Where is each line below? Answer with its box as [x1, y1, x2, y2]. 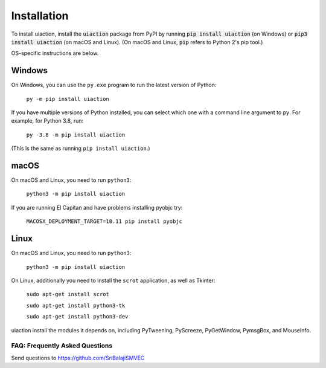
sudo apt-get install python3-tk [26, 302, 126, 309]
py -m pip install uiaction [26, 95, 110, 102]
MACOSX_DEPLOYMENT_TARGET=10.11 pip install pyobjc [26, 218, 183, 225]
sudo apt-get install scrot [26, 291, 110, 298]
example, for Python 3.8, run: [11, 117, 84, 124]
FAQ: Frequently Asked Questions [11, 341, 113, 350]
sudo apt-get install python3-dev [26, 313, 129, 320]
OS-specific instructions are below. [11, 50, 99, 57]
